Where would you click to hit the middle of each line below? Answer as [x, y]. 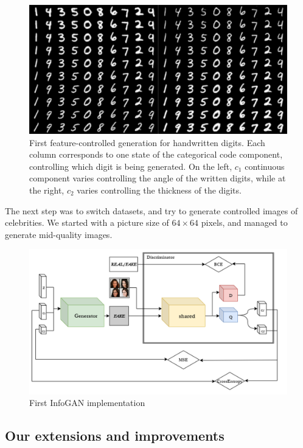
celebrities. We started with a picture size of [87, 222]
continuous [265, 166]
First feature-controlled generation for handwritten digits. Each [147, 142]
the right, [47, 190]
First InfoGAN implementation [87, 403]
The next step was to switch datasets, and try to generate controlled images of [151, 210]
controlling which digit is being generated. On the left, [131, 166]
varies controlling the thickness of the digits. [159, 190]
